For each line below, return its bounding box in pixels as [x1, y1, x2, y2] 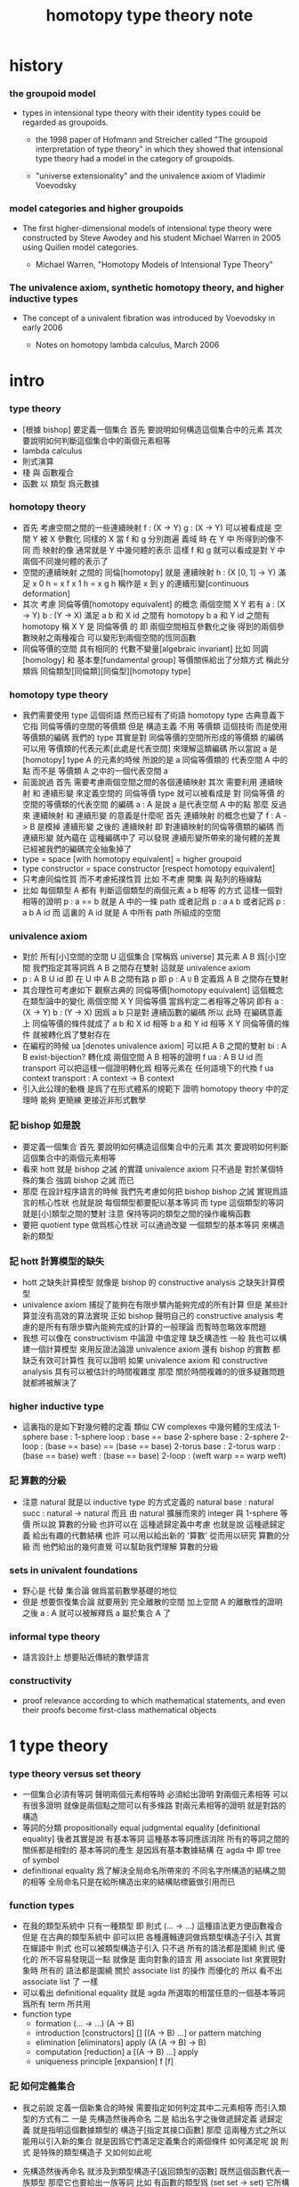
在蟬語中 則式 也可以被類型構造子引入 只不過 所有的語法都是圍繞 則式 [21, 1943, 276, 1954]
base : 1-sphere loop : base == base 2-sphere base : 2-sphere [50, 1431, 279, 1442]
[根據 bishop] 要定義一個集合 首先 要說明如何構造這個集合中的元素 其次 [21, 424, 283, 435]
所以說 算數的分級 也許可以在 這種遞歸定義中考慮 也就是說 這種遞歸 [32, 1519, 278, 1529]
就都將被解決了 [21, 1378, 77, 1388]
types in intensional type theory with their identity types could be [21, 108, 261, 119]
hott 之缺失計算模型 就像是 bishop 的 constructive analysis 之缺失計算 [21, 1277, 278, 1288]
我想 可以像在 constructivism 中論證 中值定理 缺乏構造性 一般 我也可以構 [21, 1333, 287, 1344]
